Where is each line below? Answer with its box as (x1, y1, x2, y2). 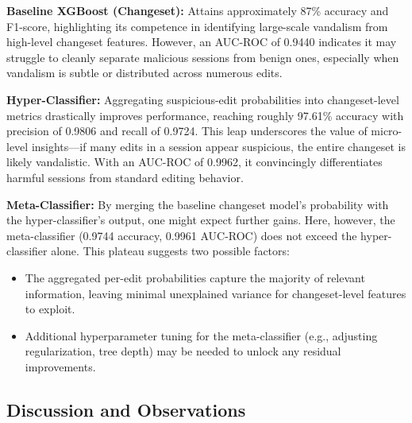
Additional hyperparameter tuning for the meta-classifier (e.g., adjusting (25, 327, 378, 343)
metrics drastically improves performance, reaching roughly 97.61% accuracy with (6, 107, 404, 123)
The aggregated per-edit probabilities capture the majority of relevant (25, 269, 365, 285)
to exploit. (25, 301, 75, 317)
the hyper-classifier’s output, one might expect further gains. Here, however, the (6, 211, 395, 228)
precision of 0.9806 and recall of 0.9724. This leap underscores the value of (6, 122, 368, 139)
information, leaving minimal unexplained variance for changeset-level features (25, 285, 406, 301)
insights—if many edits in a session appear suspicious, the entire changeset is (31, 138, 406, 154)
